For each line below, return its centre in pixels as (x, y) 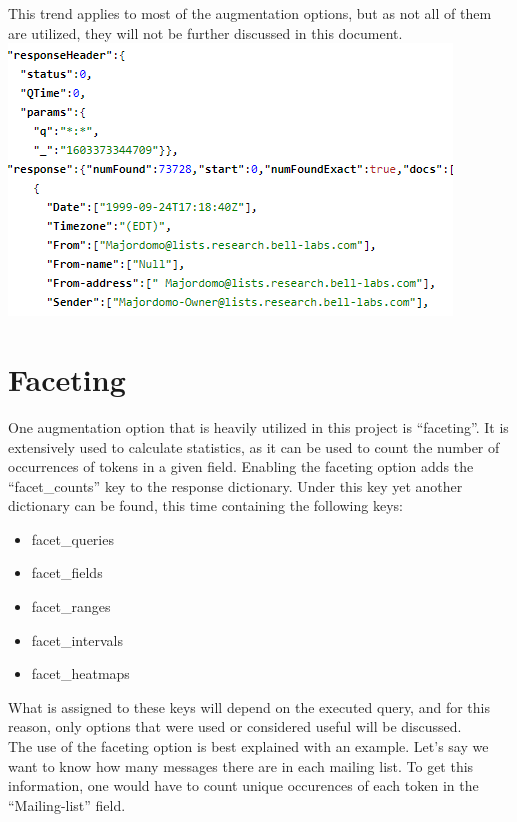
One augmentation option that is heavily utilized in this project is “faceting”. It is (258, 426)
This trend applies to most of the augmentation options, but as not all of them (250, 13)
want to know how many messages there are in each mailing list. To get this (241, 765)
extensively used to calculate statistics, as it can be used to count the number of (254, 446)
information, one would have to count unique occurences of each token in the (243, 785)
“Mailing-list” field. (67, 804)
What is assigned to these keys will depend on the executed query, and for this (249, 706)
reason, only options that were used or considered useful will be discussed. (235, 726)
